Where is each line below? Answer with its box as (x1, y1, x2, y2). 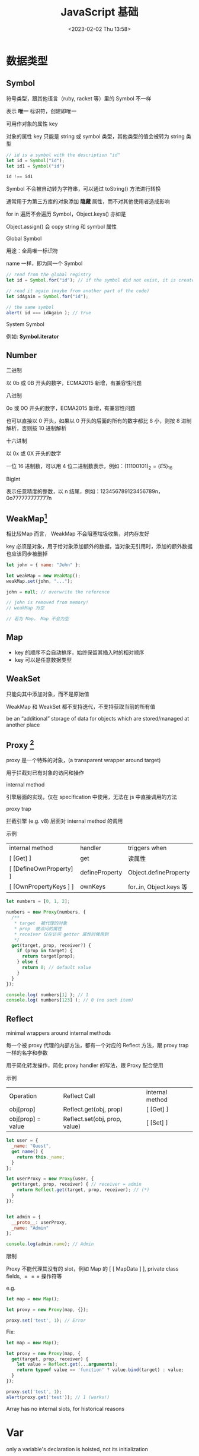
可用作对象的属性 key (6, 120, 58, 127)
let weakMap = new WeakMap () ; (6, 573, 81, 579)
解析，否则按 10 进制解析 (6, 425, 67, 432)
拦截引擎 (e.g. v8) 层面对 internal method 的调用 (6, 817, 123, 825)
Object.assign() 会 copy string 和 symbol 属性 (6, 223, 117, 230)
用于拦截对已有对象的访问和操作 (6, 769, 84, 776)
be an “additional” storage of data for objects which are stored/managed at (6, 715, 190, 722)
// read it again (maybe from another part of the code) (6, 288, 150, 294)
